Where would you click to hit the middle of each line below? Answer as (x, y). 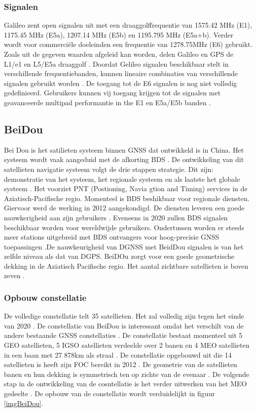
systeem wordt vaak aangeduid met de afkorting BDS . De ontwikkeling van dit (124, 159)
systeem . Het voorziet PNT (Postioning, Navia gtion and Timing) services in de (126, 188)
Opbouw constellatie (45, 297)
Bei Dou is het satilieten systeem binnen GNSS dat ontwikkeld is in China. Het (124, 149)
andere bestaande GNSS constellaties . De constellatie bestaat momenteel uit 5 (123, 335)
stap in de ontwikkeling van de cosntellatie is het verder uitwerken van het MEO (126, 384)
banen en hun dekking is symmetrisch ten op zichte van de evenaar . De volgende (127, 374)
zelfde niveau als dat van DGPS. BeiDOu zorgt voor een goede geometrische (119, 256)
